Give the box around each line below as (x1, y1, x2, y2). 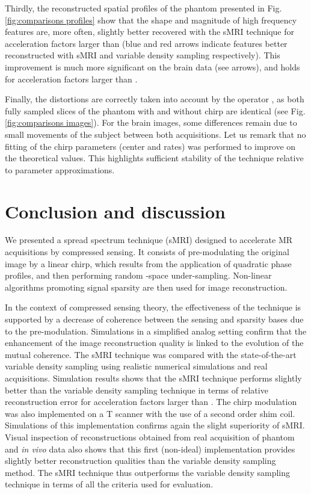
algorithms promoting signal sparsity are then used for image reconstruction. (5, 280, 288, 293)
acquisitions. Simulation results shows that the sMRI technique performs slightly (5, 371, 302, 384)
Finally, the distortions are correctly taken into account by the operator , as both (5, 93, 304, 105)
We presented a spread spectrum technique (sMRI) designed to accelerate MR (5, 233, 293, 246)
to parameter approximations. (5, 163, 115, 176)
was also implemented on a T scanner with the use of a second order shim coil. (5, 407, 295, 419)
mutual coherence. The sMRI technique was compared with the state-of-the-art (5, 348, 297, 360)
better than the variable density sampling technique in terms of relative (5, 383, 268, 396)
